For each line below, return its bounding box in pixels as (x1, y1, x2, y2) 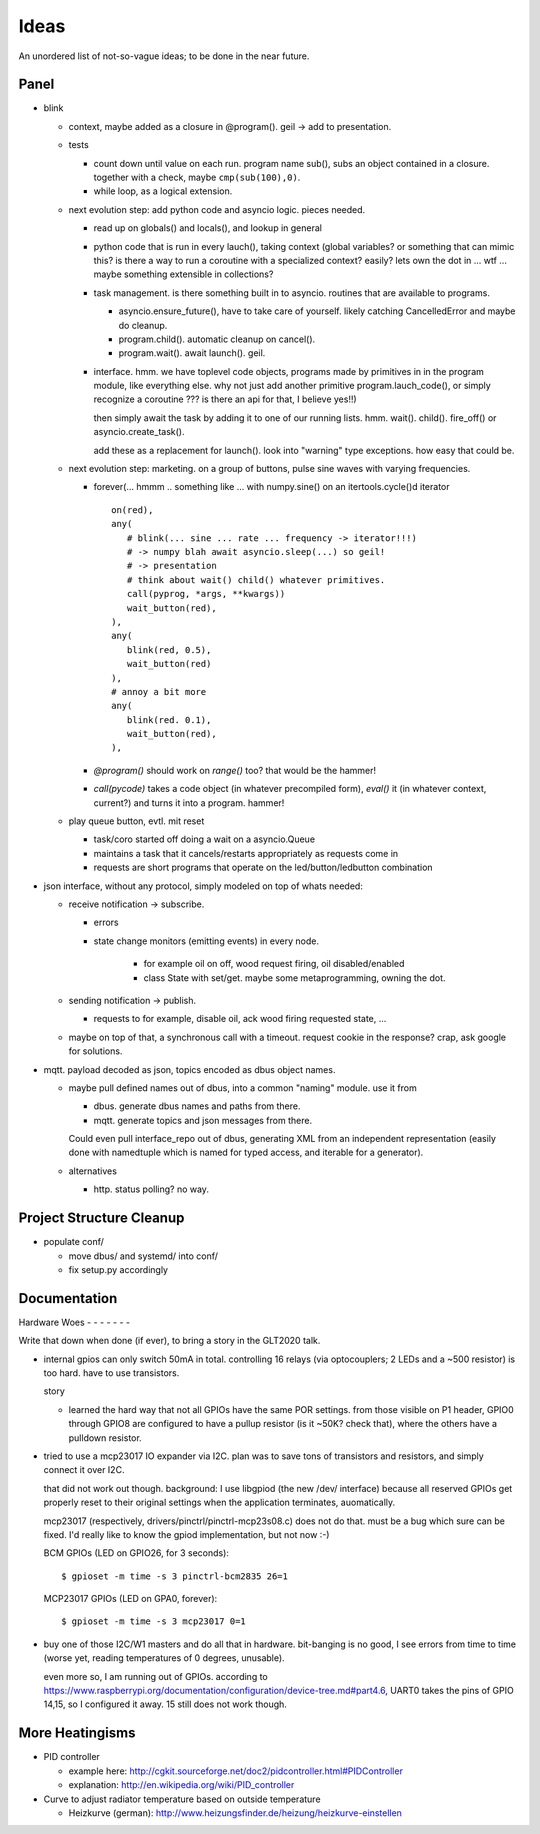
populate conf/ (43, 1236, 105, 1248)
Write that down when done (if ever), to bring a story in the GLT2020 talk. (18, 1335, 321, 1347)
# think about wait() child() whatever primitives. (126, 574, 386, 585)
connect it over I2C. (43, 1464, 125, 1476)
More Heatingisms (18, 1725, 136, 1742)
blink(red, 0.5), (126, 644, 212, 655)
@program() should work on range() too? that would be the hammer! (93, 764, 377, 776)
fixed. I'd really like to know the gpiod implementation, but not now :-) (43, 1528, 330, 1540)
